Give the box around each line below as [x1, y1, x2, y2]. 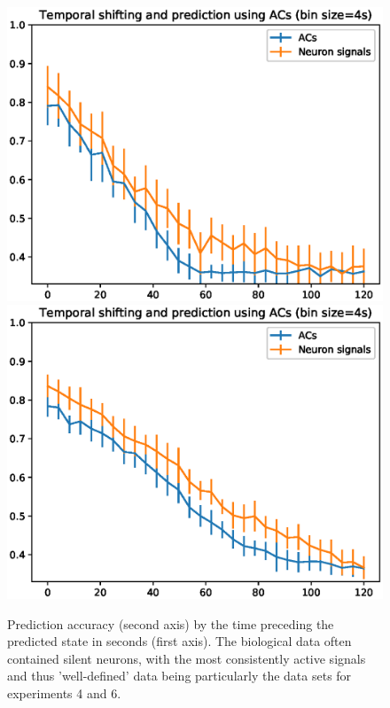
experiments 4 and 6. [7, 683, 121, 702]
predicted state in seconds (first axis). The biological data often [7, 632, 352, 650]
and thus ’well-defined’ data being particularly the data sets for [7, 666, 352, 685]
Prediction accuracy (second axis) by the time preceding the [7, 614, 334, 633]
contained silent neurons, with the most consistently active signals [7, 649, 366, 667]
